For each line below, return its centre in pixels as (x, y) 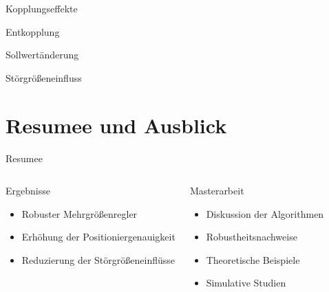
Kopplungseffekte (42, 8)
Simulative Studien (246, 283)
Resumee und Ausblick (116, 125)
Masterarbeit (217, 191)
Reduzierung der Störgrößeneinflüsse (98, 259)
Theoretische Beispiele (253, 259)
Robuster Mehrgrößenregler (79, 213)
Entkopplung (33, 31)
